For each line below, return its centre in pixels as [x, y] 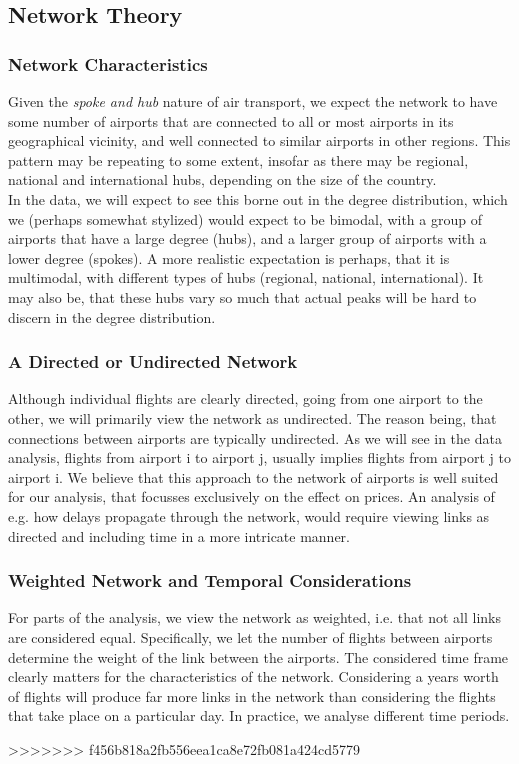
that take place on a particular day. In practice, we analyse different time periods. [259, 715]
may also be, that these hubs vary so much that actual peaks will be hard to [242, 296]
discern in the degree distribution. [112, 316]
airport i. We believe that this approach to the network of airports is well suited [253, 476]
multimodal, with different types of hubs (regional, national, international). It [246, 277]
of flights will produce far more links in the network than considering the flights [252, 695]
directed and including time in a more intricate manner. [179, 535]
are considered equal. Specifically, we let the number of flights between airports [250, 636]
